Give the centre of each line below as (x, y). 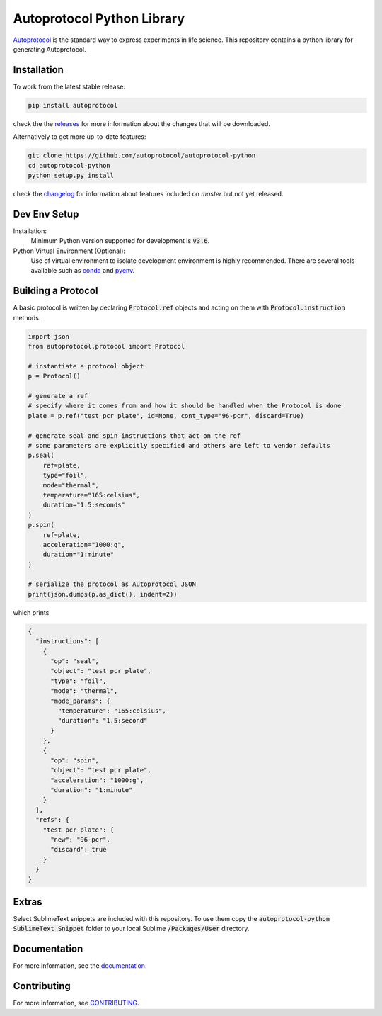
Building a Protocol (56, 291)
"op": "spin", (75, 760)
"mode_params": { (81, 701)
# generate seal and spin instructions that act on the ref (134, 435)
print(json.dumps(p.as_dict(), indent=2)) (103, 594)
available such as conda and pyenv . (83, 271)
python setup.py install (71, 175)
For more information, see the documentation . (80, 966)
